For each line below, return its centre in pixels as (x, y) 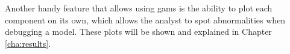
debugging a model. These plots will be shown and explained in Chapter (138, 31)
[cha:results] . (28, 43)
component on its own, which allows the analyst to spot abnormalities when (145, 19)
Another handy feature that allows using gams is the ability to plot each (139, 8)
